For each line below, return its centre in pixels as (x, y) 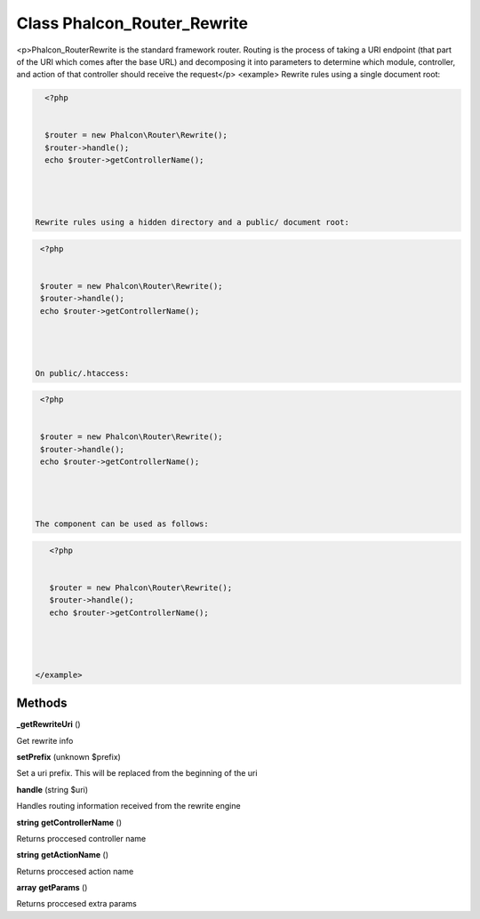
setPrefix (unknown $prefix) (69, 756)
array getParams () (52, 888)
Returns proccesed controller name (81, 838)
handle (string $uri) (52, 789)
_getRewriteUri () (48, 724)
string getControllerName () (69, 822)
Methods (42, 703)
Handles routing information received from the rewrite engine (128, 806)
